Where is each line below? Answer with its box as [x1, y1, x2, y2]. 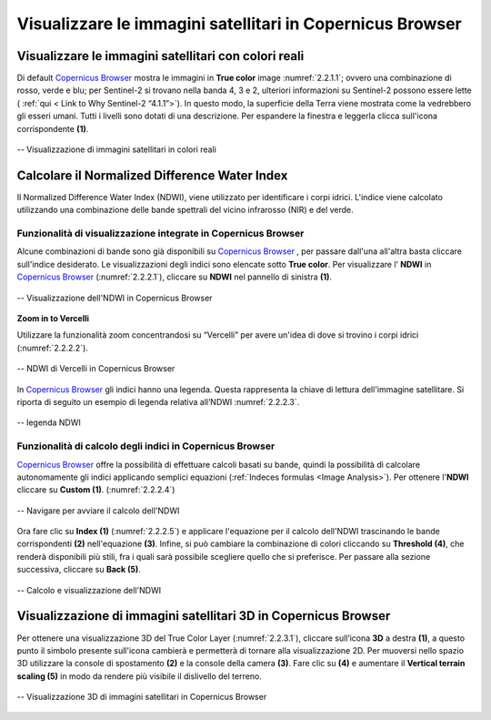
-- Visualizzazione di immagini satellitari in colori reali [16, 144, 217, 155]
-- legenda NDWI [16, 417, 81, 428]
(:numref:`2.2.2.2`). [16, 342, 88, 353]
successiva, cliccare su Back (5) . [16, 564, 141, 575]
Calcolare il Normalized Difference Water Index [16, 167, 288, 183]
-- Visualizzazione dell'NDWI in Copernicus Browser [16, 292, 213, 303]
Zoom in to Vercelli [16, 313, 90, 324]
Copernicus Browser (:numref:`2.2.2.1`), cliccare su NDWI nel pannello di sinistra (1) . [16, 271, 332, 282]
